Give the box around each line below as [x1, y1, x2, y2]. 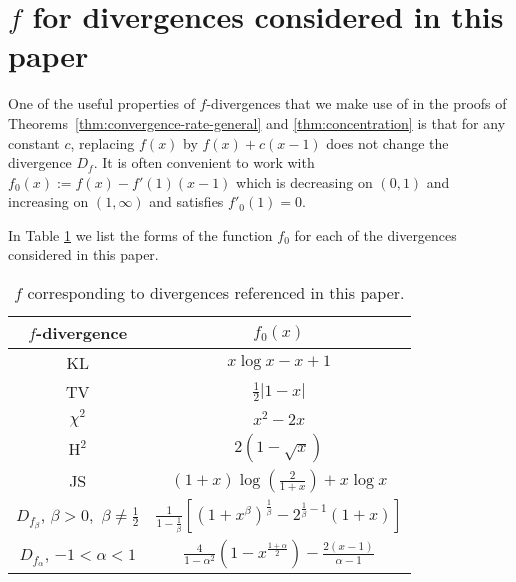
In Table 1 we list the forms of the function [8, 224, 273, 245]
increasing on [8, 191, 89, 212]
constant [8, 132, 60, 153]
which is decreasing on [236, 171, 373, 192]
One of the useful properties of [8, 93, 195, 114]
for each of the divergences [294, 224, 457, 245]
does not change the [326, 132, 449, 153]
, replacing [70, 132, 135, 153]
